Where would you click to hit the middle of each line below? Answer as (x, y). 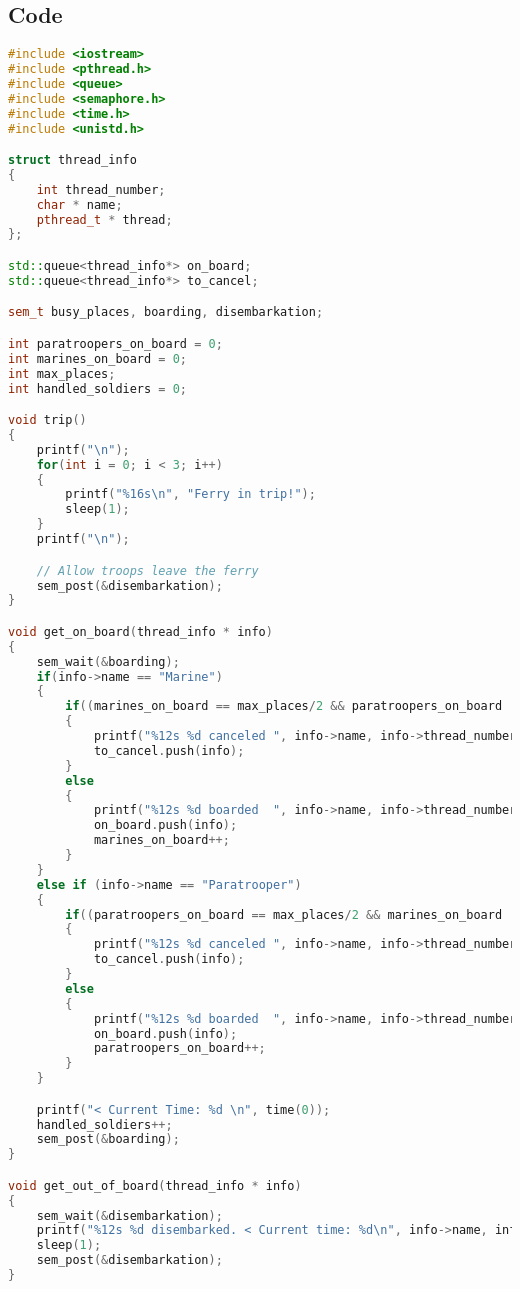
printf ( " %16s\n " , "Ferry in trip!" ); (190, 494)
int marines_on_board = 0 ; (98, 358)
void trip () (47, 420)
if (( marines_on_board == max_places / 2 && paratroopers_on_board (284, 706)
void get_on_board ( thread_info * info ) (140, 631)
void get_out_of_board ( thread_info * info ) (155, 1185)
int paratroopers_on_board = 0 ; (115, 343)
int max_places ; (62, 373)
